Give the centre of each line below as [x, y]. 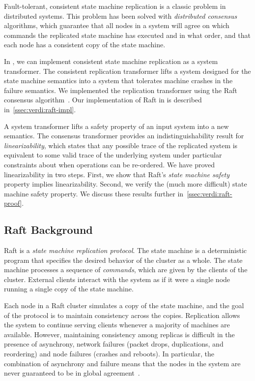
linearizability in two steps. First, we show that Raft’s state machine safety [117, 174]
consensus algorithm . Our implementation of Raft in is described [103, 100]
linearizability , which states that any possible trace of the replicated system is [121, 145]
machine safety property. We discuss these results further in [94, 193]
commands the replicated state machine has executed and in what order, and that [127, 35]
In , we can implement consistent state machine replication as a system [111, 61]
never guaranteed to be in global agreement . [72, 373]
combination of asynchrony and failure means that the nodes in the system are [122, 363]
